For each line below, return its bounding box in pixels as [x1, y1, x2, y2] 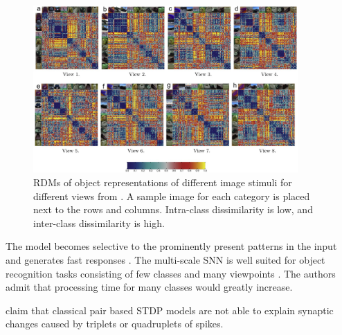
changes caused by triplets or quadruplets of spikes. [6, 316, 224, 331]
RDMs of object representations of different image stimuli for [33, 175, 292, 190]
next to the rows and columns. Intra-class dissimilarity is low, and [33, 202, 313, 217]
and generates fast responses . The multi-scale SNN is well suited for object [6, 253, 325, 267]
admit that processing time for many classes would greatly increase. [6, 280, 293, 294]
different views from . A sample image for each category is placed [33, 188, 310, 203]
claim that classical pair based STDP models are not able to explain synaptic [6, 302, 334, 317]
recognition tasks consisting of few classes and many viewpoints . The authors [6, 266, 336, 280]
